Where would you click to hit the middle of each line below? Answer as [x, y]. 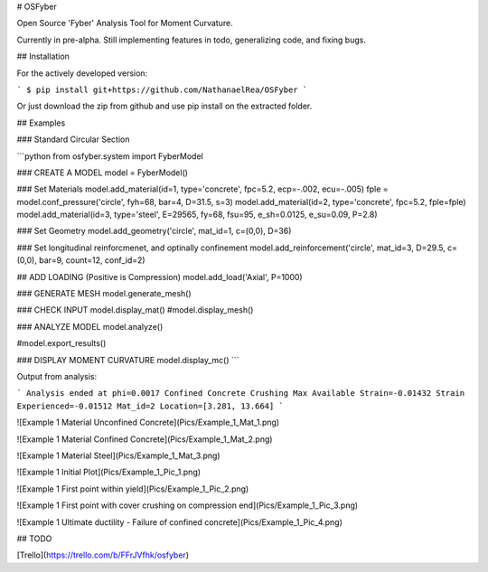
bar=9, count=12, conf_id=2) [92, 260]
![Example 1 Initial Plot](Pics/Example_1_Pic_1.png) [109, 472]
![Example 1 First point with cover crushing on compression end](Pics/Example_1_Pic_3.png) [188, 505]
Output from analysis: [57, 376]
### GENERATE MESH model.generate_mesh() [104, 294]
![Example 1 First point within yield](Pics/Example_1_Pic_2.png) [133, 489]
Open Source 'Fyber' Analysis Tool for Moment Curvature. [125, 23]
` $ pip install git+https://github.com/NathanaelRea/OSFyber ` [162, 89]
